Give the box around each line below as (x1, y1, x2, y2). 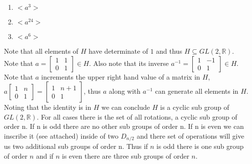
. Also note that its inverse (89, 58, 169, 68)
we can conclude (101, 102, 150, 112)
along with (109, 86, 141, 96)
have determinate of (89, 46, 148, 56)
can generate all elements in (155, 86, 239, 96)
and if (36, 151, 54, 161)
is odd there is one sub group (156, 141, 244, 151)
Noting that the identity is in (4, 102, 92, 112)
